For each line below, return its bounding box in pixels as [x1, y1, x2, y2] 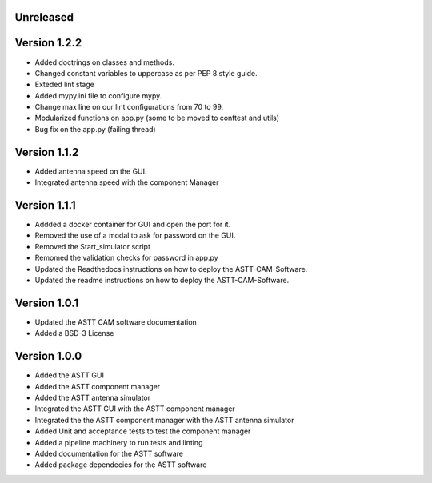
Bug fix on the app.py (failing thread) [34, 124, 156, 134]
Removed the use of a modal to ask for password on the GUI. [34, 230, 236, 240]
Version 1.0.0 [14, 349, 82, 363]
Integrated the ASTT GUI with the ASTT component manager [34, 404, 235, 413]
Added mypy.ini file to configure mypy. [34, 90, 162, 100]
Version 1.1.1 [14, 198, 76, 212]
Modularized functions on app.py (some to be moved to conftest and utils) [34, 113, 280, 123]
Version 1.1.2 [14, 145, 79, 159]
